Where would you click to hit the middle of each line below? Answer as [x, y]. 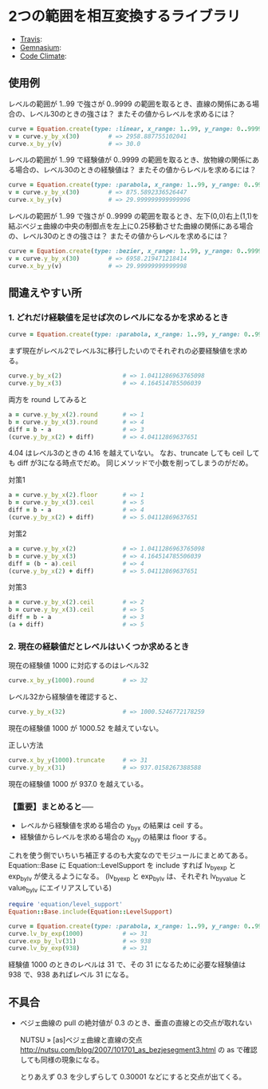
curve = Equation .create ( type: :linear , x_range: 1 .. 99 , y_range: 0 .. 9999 [135, 128]
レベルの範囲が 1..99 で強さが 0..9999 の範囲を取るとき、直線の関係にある [130, 104]
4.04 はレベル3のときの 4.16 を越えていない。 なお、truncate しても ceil [126, 453]
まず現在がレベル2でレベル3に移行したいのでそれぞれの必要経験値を [121, 351]
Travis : [31, 39]
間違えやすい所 [45, 293]
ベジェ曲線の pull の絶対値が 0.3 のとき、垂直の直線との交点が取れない [136, 1023]
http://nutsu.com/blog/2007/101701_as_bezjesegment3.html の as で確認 [138, 1050]
